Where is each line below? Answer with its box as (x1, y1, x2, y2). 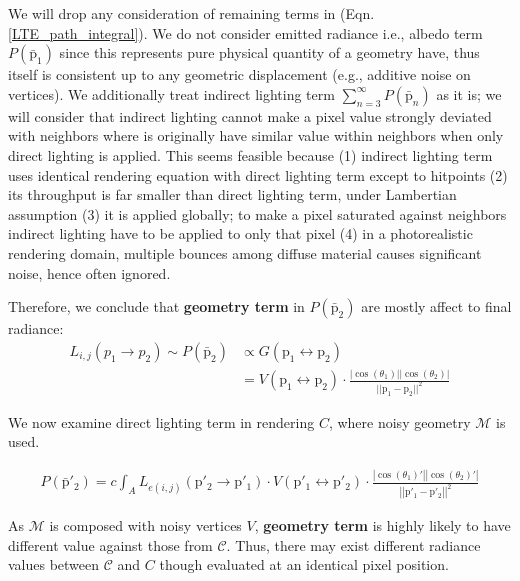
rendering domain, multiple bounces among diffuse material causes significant (8, 242, 482, 263)
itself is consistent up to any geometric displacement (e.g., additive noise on (8, 64, 471, 85)
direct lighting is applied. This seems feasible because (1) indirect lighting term (8, 144, 493, 165)
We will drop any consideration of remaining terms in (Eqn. (8, 3, 375, 23)
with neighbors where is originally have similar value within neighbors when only (8, 125, 504, 146)
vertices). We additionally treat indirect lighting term (8, 83, 335, 104)
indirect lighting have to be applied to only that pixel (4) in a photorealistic (8, 223, 473, 244)
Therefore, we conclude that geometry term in (8, 296, 305, 317)
